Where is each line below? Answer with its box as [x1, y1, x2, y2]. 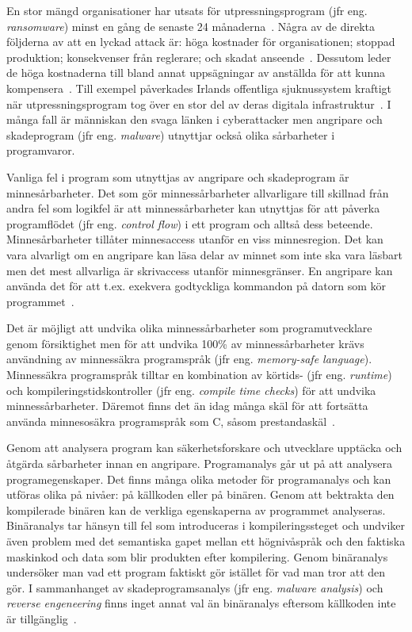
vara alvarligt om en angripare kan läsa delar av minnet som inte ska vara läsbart [6, 246, 402, 262]
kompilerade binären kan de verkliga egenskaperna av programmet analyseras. [6, 501, 386, 518]
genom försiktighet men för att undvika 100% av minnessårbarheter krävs [6, 335, 364, 351]
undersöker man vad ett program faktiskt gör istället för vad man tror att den [6, 564, 386, 580]
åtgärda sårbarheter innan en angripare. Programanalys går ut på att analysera [6, 455, 392, 472]
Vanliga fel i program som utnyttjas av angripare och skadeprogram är [6, 168, 349, 185]
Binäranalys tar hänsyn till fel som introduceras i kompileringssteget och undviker [6, 517, 405, 534]
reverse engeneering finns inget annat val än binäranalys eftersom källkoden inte [6, 595, 396, 611]
